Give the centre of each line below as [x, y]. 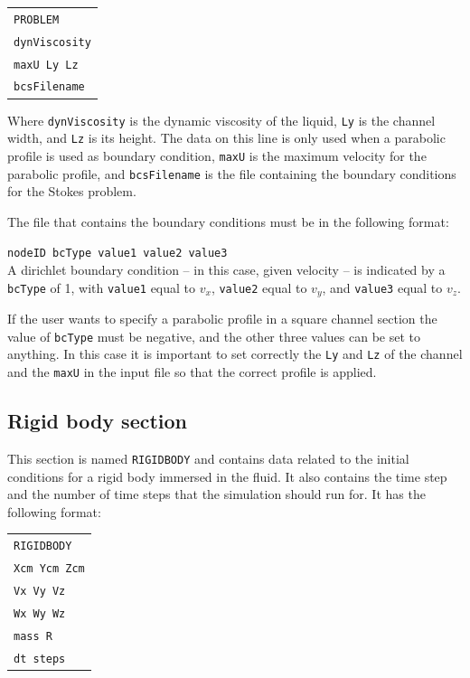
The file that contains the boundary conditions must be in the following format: [228, 221]
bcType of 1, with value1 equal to [102, 287]
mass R [33, 636]
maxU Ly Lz [46, 65]
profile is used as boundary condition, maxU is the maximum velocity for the [217, 155]
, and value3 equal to [382, 287]
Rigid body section [98, 421]
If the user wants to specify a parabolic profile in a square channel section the [222, 319]
